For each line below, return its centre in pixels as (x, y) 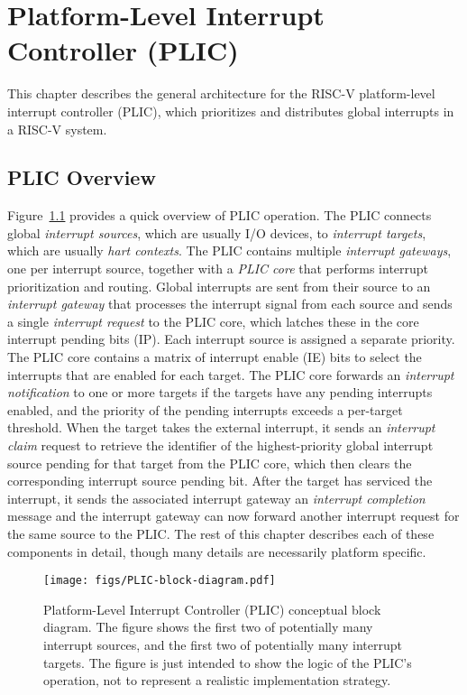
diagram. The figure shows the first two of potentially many (208, 627)
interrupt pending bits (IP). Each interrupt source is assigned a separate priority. (231, 339)
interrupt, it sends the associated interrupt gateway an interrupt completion (216, 498)
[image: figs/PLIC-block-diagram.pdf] (160, 581)
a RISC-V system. (57, 129)
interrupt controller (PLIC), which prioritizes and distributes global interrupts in (231, 111)
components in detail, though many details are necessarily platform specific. (217, 551)
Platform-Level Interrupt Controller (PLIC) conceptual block (212, 609)
